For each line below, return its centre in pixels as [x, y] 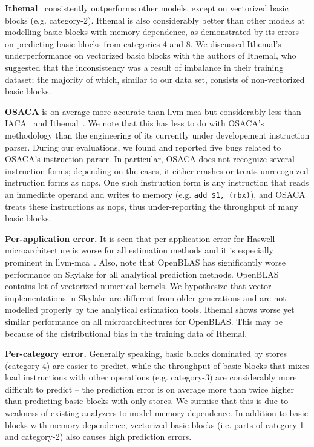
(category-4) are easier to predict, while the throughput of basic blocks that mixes [157, 365]
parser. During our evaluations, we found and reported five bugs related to [143, 147]
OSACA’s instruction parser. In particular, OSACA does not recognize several [150, 159]
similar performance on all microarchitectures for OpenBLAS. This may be [144, 321]
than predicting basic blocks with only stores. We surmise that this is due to [147, 401]
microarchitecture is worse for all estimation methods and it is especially [139, 250]
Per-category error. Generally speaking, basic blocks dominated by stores [146, 354]
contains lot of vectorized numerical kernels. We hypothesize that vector [138, 286]
